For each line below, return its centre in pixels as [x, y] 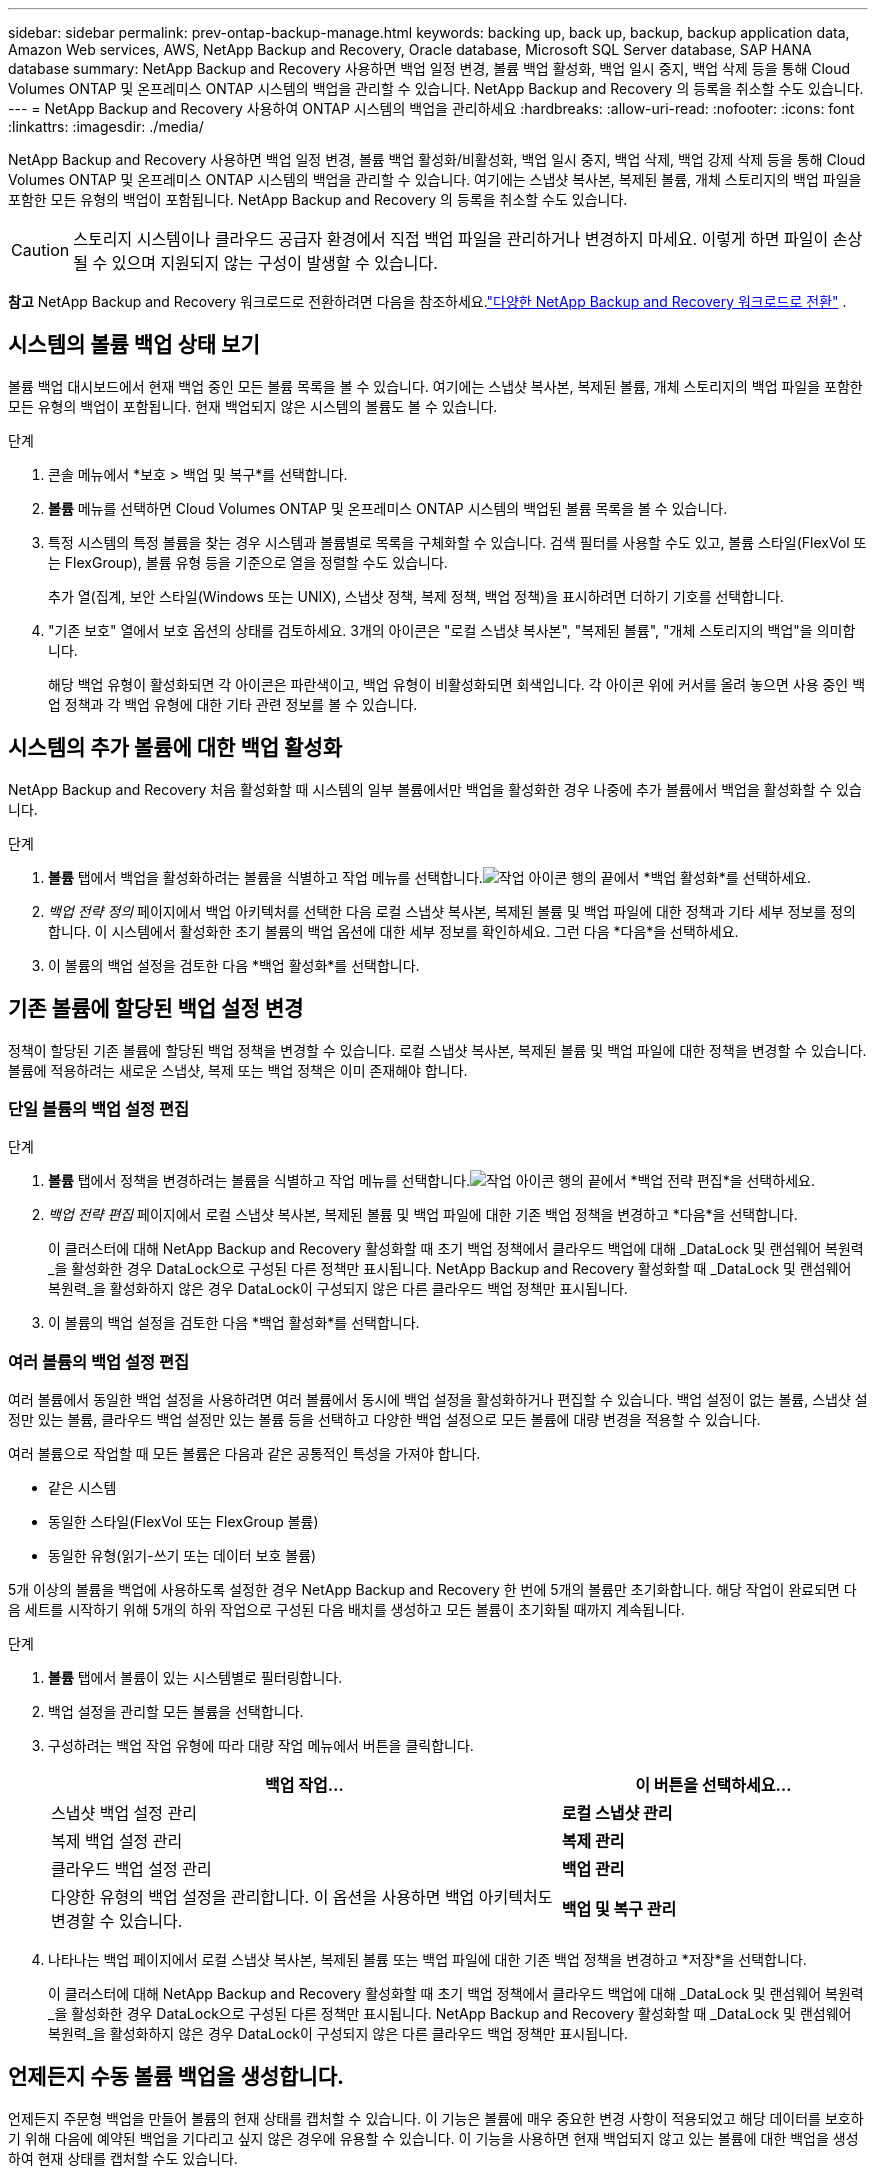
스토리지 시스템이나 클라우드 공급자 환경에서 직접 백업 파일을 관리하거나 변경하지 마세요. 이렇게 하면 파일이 [451, 239]
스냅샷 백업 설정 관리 [124, 1813]
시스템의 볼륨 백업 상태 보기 [134, 345]
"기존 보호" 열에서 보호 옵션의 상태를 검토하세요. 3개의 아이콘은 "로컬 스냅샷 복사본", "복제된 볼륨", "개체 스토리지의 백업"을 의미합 [452, 630]
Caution [40, 250]
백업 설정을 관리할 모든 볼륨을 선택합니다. [176, 1712]
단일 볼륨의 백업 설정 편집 [99, 1108]
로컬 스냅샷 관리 [617, 1813]
